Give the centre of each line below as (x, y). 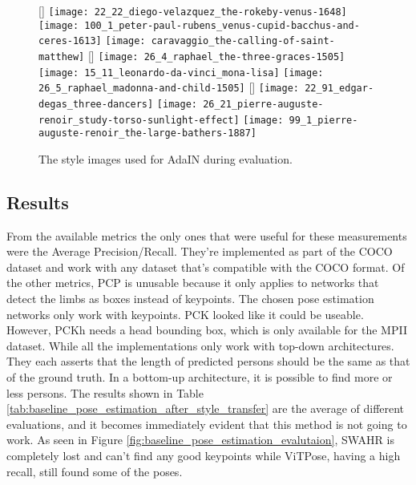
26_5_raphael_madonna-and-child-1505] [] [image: (169, 87)
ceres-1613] (70, 41)
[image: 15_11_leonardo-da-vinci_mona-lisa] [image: (181, 73)
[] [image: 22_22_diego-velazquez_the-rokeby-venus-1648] (193, 10)
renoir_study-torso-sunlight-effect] (139, 120)
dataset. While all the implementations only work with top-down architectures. (200, 345)
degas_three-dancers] (96, 104)
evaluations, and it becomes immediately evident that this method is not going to (207, 424)
